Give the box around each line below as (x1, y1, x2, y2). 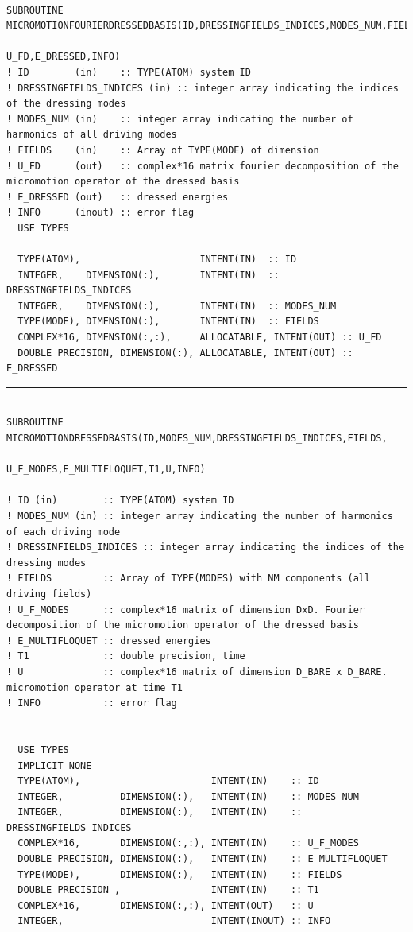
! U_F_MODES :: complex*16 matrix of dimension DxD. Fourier (6, 604, 365, 616)
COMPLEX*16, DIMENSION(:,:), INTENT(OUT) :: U (17, 899, 314, 911)
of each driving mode (6, 526, 121, 538)
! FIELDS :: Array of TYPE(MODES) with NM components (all (6, 573, 371, 584)
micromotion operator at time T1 (6, 682, 183, 693)
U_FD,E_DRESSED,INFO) (6, 51, 121, 63)
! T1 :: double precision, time (6, 650, 245, 662)
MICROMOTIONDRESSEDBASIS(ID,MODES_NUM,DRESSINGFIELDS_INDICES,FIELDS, (6, 433, 388, 445)
